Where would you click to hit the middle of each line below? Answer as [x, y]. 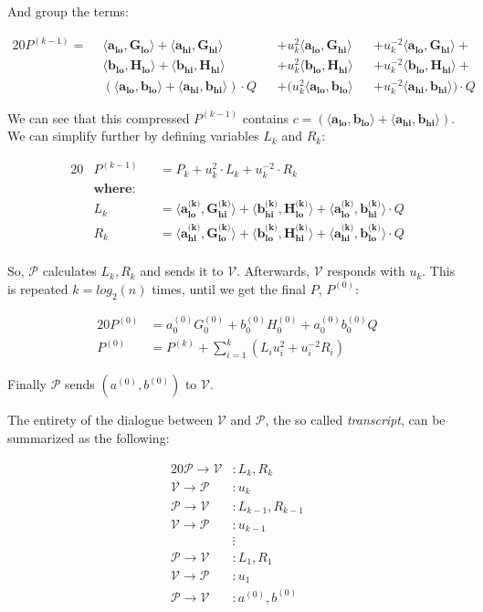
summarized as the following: [89, 437]
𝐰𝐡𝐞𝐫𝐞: [115, 189]
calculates [69, 271]
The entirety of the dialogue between [110, 420]
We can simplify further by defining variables [133, 136]
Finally [27, 384]
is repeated [38, 288]
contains [265, 117]
